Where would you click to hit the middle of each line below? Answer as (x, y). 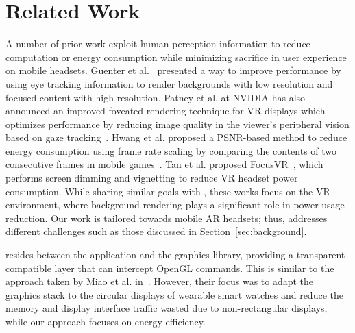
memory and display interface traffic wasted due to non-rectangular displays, (167, 308)
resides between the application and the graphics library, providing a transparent (175, 255)
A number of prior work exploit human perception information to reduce (158, 44)
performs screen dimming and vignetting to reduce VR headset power (152, 178)
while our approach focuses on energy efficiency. (106, 321)
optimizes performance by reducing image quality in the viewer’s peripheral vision (177, 124)
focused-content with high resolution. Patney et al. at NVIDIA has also (156, 97)
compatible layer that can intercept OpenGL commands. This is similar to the (170, 268)
